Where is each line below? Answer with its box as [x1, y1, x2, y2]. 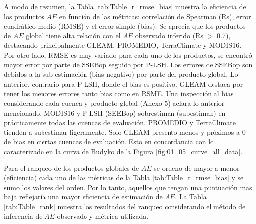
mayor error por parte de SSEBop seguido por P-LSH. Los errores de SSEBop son [4, 59, 253, 69]
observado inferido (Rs [135, 30, 204, 40]
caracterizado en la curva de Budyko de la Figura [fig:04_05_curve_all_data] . [4, 146, 243, 156]
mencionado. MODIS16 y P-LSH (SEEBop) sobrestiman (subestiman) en [4, 107, 226, 118]
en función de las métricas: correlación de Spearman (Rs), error [59, 11, 251, 21]
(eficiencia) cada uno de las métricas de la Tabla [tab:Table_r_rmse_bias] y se [4, 172, 244, 183]
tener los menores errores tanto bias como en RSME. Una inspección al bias [4, 88, 234, 98]
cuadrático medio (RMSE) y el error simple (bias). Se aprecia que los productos [4, 21, 246, 31]
